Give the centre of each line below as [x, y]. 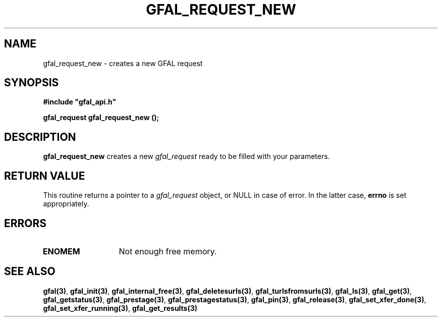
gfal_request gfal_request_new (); [101, 118]
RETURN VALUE [45, 176]
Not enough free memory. [168, 251]
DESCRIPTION [40, 137]
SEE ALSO [30, 272]
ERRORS [25, 223]
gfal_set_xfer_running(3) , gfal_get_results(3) [120, 308]
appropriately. [66, 204]
